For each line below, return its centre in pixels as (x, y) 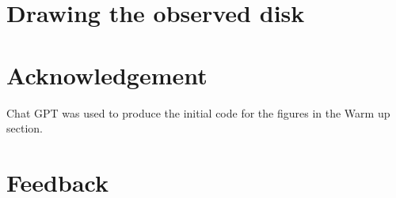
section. (25, 128)
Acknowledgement (107, 75)
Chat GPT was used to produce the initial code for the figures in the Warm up (198, 112)
